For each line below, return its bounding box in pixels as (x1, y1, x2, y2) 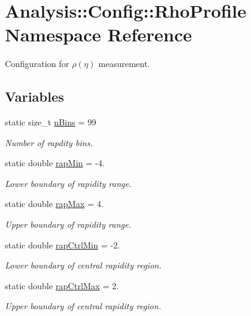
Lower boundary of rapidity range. (5, 177, 132, 189)
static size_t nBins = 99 (5, 116, 96, 128)
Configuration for (5, 57, 69, 70)
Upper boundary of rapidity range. (5, 218, 132, 231)
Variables (5, 87, 65, 106)
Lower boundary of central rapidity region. (5, 259, 161, 272)
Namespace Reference (5, 22, 192, 47)
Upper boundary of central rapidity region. (5, 300, 161, 312)
